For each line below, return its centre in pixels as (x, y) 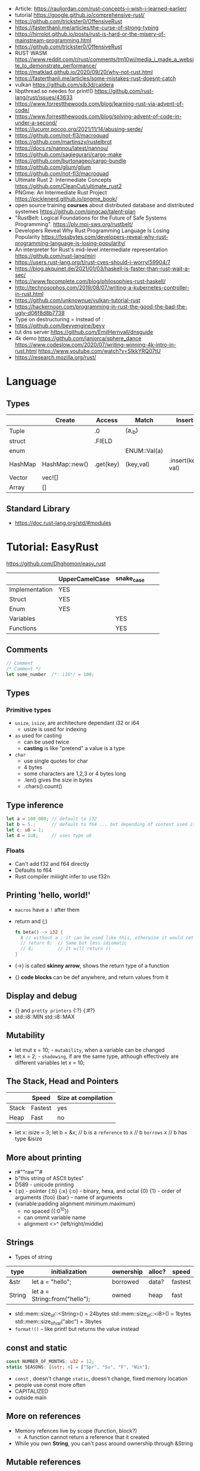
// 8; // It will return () (66, 949)
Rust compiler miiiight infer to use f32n (62, 876)
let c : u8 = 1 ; (25, 830)
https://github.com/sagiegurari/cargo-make (68, 154)
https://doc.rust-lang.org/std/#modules (63, 523)
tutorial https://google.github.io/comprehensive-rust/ (79, 15)
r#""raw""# (29, 1172)
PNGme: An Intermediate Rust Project (61, 192)
